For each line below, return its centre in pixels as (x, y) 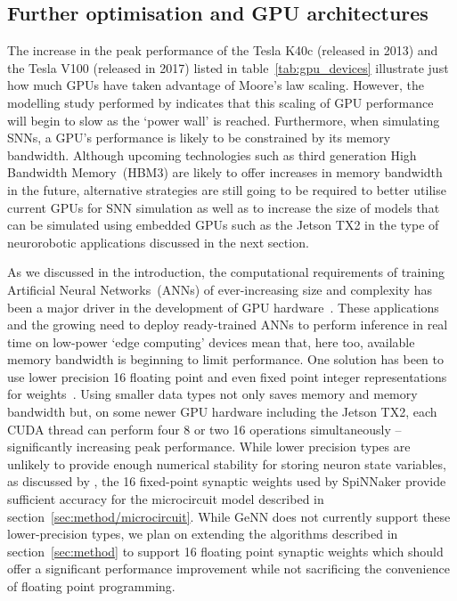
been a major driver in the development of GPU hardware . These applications (223, 307)
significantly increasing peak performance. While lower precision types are (209, 447)
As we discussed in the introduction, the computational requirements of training (226, 272)
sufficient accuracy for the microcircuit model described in (166, 499)
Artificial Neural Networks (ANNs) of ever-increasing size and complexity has (220, 289)
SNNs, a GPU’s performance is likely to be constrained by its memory (199, 138)
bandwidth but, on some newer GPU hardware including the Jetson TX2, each (222, 412)
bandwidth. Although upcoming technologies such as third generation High (212, 154)
